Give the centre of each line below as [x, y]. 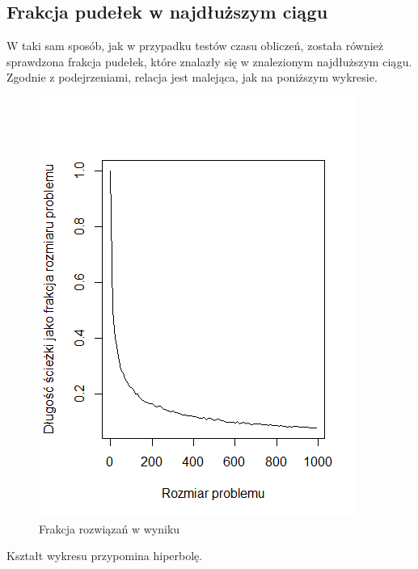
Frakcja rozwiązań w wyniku [110, 528]
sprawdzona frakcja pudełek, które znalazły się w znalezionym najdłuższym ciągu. [209, 61]
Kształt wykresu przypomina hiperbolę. [105, 556]
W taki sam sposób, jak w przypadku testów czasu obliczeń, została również [195, 46]
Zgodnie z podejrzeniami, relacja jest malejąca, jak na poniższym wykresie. [192, 77]
